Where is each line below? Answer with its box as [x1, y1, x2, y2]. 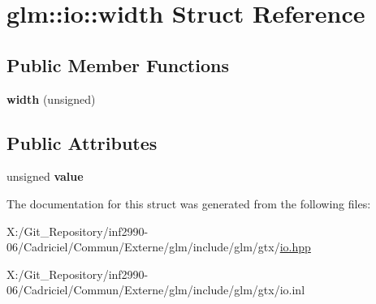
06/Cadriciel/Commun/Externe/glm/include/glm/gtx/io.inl [6, 281, 305, 298]
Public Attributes [6, 130, 158, 155]
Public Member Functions [6, 52, 229, 77]
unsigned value [6, 168, 84, 185]
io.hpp [279, 238, 311, 255]
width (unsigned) [6, 90, 96, 107]
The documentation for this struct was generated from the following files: [6, 195, 371, 212]
